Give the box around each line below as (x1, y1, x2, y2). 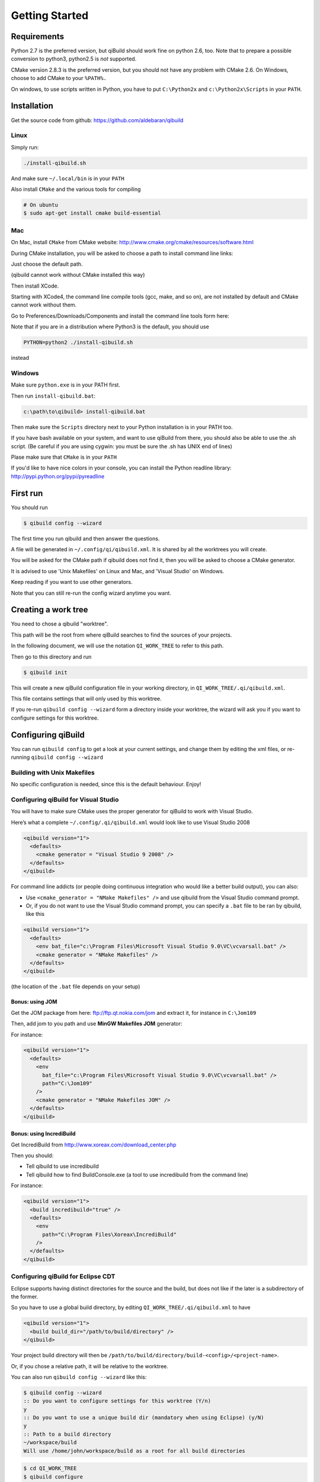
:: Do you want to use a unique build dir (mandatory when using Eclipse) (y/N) (23, 1414, 264, 1421)
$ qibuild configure (23, 1473, 83, 1480)
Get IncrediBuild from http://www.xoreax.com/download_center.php (11, 1141, 177, 1148)
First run (11, 488, 43, 498)
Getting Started (11, 9, 89, 22)
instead (11, 354, 30, 362)
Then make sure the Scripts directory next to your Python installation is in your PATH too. (11, 423, 233, 430)
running (11, 753, 30, 761)
